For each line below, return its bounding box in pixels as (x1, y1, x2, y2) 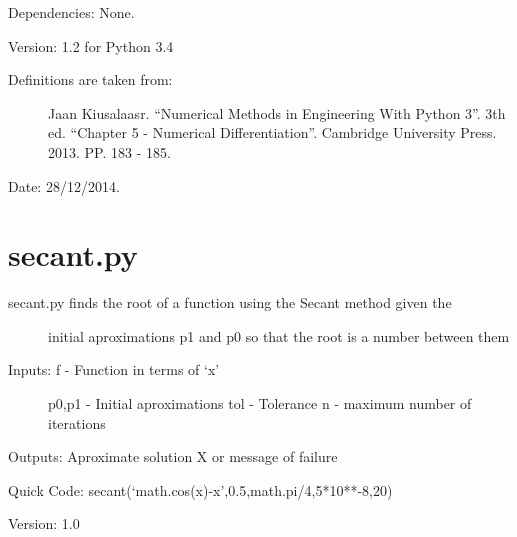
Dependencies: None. (8, 2, 135, 22)
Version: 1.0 (8, 513, 80, 534)
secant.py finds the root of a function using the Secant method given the (8, 292, 452, 313)
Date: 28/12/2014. (8, 175, 120, 196)
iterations (48, 412, 106, 433)
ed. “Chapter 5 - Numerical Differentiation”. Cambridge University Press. (48, 122, 497, 143)
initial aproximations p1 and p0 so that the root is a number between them (48, 325, 510, 346)
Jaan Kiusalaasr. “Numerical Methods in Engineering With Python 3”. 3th (48, 102, 506, 123)
